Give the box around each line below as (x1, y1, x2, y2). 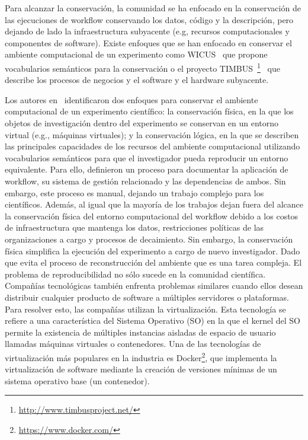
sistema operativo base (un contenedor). (5, 374, 150, 387)
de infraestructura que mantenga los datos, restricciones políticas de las (5, 221, 264, 234)
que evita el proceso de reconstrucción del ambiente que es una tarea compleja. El (5, 256, 302, 269)
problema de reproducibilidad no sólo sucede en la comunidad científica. (5, 267, 266, 280)
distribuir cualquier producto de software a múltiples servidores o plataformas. (5, 291, 289, 303)
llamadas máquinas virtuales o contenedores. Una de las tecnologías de (5, 337, 261, 350)
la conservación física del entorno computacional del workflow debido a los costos (5, 209, 299, 222)
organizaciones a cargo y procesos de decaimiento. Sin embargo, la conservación (5, 232, 293, 245)
